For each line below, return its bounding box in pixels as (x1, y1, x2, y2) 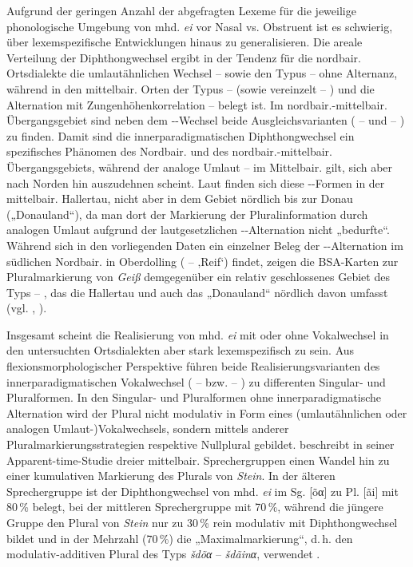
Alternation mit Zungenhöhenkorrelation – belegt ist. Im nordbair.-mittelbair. (6, 96, 387, 113)
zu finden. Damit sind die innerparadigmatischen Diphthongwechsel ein (6, 127, 355, 144)
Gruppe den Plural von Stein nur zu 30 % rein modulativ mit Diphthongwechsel (6, 514, 398, 530)
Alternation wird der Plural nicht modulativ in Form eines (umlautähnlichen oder (6, 404, 407, 421)
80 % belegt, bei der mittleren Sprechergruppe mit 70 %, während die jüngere (6, 498, 383, 515)
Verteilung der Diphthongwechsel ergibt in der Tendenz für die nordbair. (6, 49, 361, 65)
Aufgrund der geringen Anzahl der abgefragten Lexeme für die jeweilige (6, 2, 356, 18)
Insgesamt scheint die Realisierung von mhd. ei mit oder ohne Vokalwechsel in (6, 326, 389, 343)
